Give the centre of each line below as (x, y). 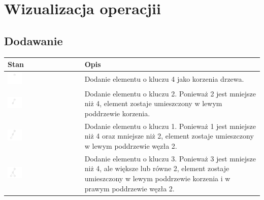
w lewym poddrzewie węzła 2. (131, 145)
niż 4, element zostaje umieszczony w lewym (153, 103)
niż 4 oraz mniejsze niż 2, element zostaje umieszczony (169, 136)
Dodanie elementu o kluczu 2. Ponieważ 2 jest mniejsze (170, 93)
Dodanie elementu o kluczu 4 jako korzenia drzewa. (164, 79)
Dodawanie (34, 40)
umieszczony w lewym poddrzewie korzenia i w (157, 178)
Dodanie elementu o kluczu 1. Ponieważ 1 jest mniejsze (170, 126)
